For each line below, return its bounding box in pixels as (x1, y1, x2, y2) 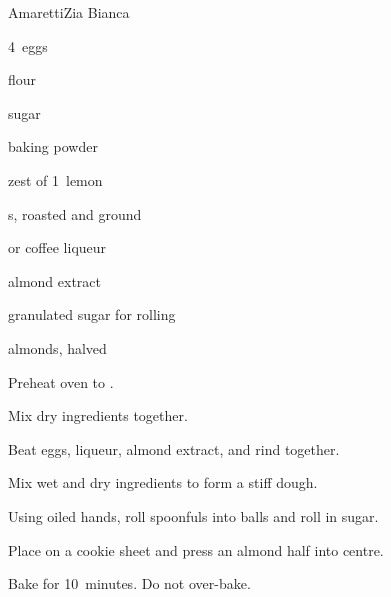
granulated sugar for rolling (8, 304, 176, 325)
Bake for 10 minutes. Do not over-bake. (8, 573, 251, 594)
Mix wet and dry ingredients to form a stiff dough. (8, 472, 318, 493)
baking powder (8, 136, 98, 157)
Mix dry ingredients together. (8, 405, 188, 426)
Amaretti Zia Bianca (8, 2, 130, 22)
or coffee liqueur (8, 237, 107, 258)
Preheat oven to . (8, 371, 114, 392)
